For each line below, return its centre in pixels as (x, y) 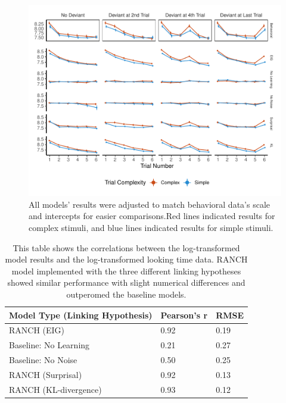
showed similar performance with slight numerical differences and (126, 282)
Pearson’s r (184, 315)
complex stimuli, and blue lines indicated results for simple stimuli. (151, 227)
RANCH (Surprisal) (46, 374)
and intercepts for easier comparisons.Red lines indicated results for (152, 216)
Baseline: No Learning (49, 345)
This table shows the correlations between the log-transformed (126, 247)
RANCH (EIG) (37, 330)
